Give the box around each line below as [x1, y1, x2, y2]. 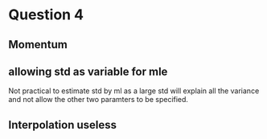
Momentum [8, 38, 68, 51]
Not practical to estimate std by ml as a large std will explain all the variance [8, 86, 260, 96]
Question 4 [8, 6, 84, 24]
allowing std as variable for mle [8, 64, 168, 78]
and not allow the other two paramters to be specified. [8, 95, 189, 104]
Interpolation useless [8, 118, 117, 132]
